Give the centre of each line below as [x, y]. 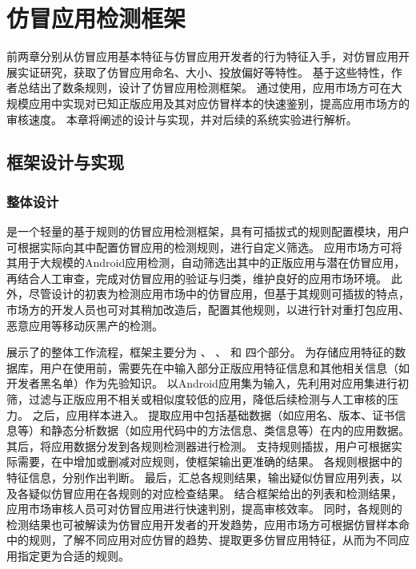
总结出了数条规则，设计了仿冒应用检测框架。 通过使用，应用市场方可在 [204, 88]
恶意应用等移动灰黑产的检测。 [85, 325]
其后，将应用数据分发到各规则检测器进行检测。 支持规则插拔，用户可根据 [199, 446]
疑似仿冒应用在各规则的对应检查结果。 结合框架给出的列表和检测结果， [215, 493]
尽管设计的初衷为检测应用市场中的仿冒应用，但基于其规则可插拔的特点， [219, 294]
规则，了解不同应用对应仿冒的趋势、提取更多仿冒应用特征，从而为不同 [213, 540]
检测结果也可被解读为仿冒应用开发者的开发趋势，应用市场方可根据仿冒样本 [202, 524]
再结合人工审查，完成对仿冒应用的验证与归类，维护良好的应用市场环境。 [197, 278]
